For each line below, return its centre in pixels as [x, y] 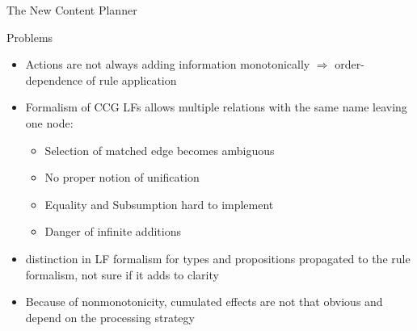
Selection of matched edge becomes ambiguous [160, 150]
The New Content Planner [72, 10]
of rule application [131, 80]
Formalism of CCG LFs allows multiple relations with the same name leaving [216, 107]
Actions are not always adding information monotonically [168, 64]
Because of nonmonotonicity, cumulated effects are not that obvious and [204, 302]
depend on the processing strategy [110, 317]
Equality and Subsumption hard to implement [159, 204]
